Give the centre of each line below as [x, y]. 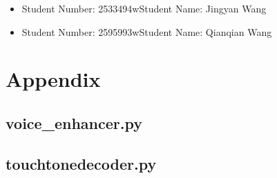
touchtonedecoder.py [81, 163]
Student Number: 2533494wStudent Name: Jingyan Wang [144, 8]
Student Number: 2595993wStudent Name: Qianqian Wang [147, 31]
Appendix [53, 79]
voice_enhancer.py [74, 122]
